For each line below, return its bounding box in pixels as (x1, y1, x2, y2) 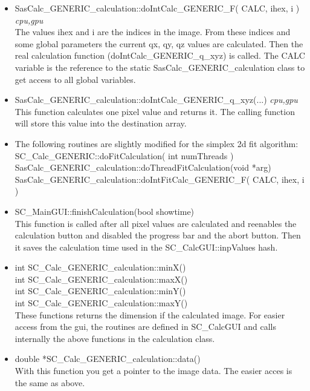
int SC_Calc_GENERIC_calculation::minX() (15, 261, 186, 274)
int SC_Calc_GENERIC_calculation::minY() (15, 284, 186, 297)
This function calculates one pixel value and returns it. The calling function (15, 105, 295, 117)
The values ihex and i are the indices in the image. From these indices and (15, 25, 291, 38)
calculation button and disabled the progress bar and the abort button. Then (15, 229, 301, 241)
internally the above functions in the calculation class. (15, 332, 215, 344)
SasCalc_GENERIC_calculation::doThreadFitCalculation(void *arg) (15, 161, 271, 174)
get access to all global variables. (15, 73, 136, 85)
